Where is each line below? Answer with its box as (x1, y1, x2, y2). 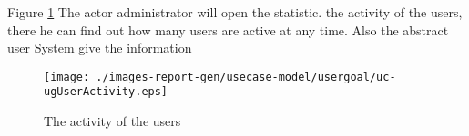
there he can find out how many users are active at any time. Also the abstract (7, 20, 449, 39)
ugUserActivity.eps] (44, 85, 168, 99)
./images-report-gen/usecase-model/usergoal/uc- (96, 70, 396, 83)
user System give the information (7, 38, 192, 57)
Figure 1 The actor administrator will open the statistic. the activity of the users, (7, 3, 463, 21)
